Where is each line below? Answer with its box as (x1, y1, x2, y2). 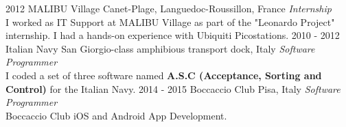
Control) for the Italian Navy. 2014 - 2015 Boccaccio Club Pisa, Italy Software (5, 81, 341, 96)
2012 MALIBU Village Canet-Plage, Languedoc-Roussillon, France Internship (5, 1, 332, 15)
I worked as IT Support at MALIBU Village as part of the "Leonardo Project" (5, 14, 335, 29)
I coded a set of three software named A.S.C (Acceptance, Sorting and (5, 68, 322, 82)
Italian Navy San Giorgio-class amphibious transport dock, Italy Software (5, 41, 315, 55)
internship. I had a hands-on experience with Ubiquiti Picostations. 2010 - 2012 (5, 28, 340, 42)
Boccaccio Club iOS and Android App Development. (5, 108, 227, 122)
